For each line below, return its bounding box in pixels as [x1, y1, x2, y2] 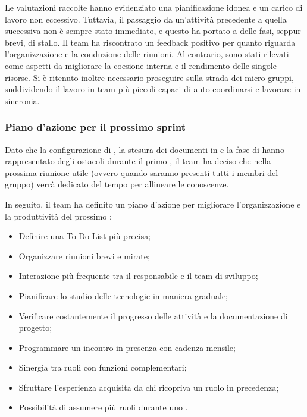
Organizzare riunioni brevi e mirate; [18, 249, 150, 262]
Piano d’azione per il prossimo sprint [5, 120, 186, 134]
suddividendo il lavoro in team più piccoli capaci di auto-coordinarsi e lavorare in [5, 83, 301, 95]
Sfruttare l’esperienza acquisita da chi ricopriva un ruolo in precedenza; [18, 381, 279, 393]
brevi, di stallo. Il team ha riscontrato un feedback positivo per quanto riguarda [5, 36, 296, 48]
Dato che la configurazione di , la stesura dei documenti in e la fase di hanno [5, 143, 284, 155]
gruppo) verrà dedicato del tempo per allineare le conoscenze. [5, 178, 229, 190]
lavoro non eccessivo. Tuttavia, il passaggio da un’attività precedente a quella [5, 12, 287, 25]
